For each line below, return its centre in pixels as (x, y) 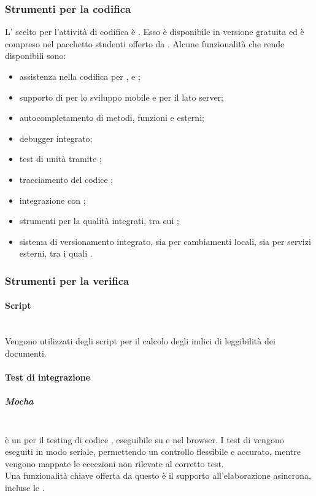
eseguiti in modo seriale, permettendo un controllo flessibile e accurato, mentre (153, 451)
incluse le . (25, 488)
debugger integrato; (56, 138)
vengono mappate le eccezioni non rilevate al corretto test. (114, 463)
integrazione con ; (52, 200)
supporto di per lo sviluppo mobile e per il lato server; (121, 97)
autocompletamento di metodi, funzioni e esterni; (112, 118)
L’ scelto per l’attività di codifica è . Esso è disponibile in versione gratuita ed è (155, 32)
